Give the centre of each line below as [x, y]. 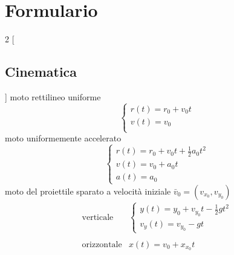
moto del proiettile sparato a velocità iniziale [88, 191]
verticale [98, 217]
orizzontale [102, 244]
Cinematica [41, 72]
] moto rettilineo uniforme [53, 96]
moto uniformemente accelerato [63, 138]
